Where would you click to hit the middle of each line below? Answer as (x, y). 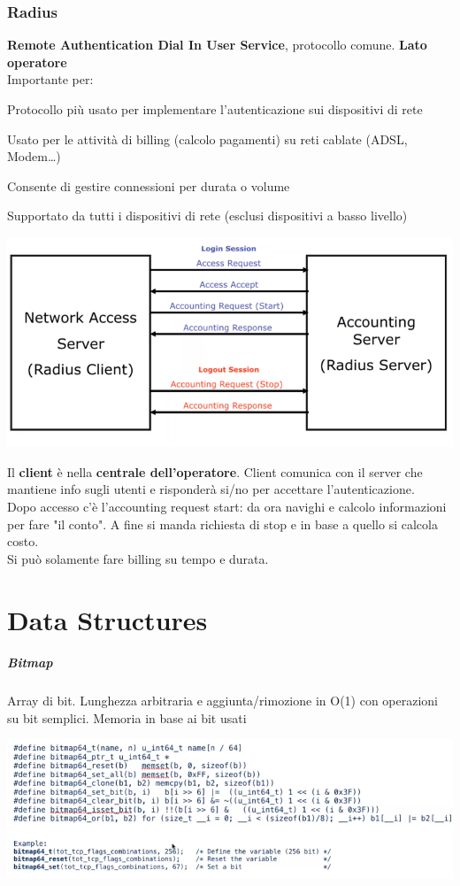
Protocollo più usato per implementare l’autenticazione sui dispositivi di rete (215, 109)
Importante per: (50, 79)
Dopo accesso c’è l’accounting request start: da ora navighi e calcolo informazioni (227, 506)
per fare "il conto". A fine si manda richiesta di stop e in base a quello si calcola (222, 524)
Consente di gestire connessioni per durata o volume (149, 185)
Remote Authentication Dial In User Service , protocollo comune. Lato (217, 45)
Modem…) (34, 156)
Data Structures (107, 619)
